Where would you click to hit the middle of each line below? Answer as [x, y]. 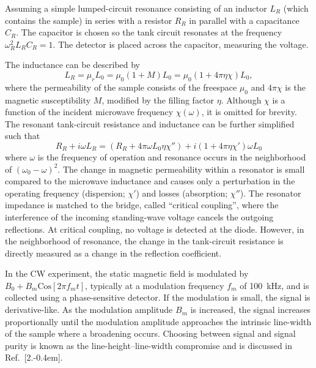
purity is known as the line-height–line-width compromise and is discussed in [149, 345]
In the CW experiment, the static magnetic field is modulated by [127, 273]
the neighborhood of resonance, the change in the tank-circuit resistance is [144, 241]
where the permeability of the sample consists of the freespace [121, 87]
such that [23, 136]
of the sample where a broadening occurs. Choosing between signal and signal [150, 333]
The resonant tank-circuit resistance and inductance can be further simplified [150, 123]
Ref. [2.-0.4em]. [34, 357]
